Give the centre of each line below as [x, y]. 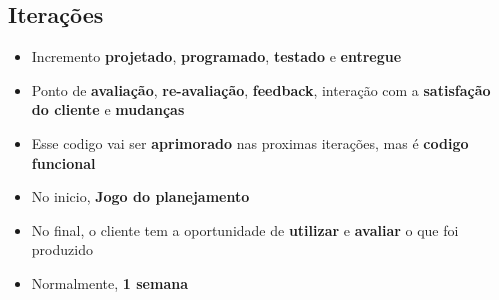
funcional [63, 162]
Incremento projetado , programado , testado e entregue [216, 56]
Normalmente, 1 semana [109, 282]
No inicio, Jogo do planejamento [140, 196]
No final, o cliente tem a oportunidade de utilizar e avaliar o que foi [245, 229]
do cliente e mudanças [108, 109]
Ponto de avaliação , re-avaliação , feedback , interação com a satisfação [261, 89]
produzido [62, 249]
